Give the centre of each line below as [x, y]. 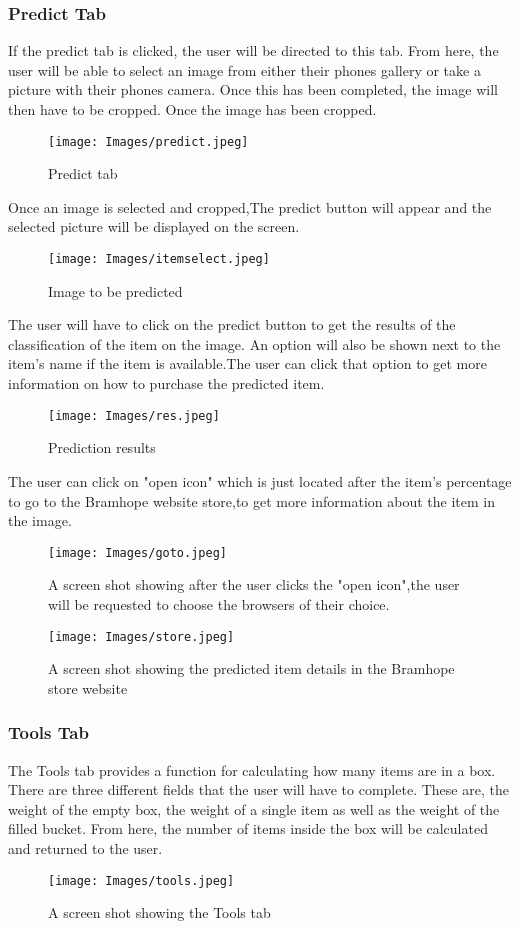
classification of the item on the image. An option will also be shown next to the [254, 343]
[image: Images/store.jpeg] [141, 636]
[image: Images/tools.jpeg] [141, 880]
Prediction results [102, 447]
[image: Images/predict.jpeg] [148, 141]
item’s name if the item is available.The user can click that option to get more [247, 363]
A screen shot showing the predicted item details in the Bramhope [251, 668]
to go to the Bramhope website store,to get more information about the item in [251, 500]
